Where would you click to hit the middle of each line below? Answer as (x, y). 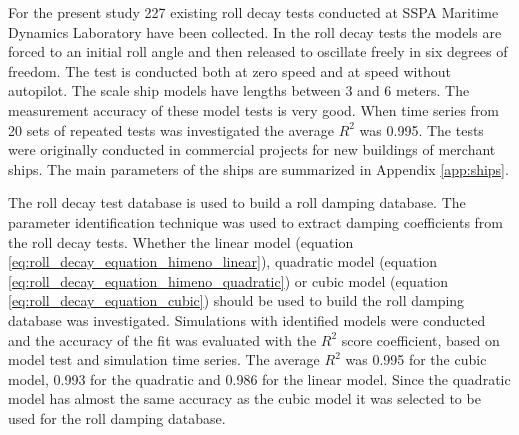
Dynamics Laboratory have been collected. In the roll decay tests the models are (255, 31)
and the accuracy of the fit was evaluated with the (162, 339)
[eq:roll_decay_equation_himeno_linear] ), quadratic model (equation (223, 261)
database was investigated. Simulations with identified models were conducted (247, 319)
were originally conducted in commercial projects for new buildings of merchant (252, 149)
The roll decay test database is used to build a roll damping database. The (237, 202)
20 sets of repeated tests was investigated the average (171, 129)
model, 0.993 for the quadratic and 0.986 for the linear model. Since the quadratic (259, 378)
